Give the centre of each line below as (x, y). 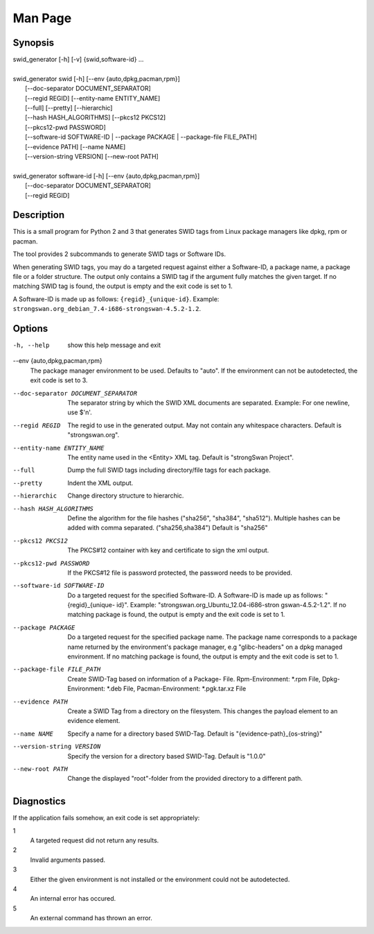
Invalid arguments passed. (68, 860)
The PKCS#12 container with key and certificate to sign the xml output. (168, 550)
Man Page (42, 18)
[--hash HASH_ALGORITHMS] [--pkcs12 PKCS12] (96, 117)
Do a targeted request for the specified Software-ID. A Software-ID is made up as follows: (195, 595)
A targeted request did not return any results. (95, 840)
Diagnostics (39, 801)
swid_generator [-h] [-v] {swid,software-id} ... (78, 60)
